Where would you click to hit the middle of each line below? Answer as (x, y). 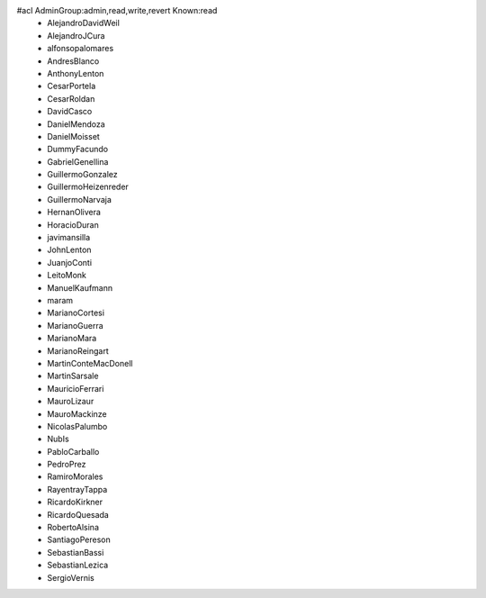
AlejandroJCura (76, 35)
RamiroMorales (75, 476)
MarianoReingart (78, 350)
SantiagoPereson (79, 539)
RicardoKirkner (75, 502)
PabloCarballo (73, 451)
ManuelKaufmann (80, 287)
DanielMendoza (76, 124)
